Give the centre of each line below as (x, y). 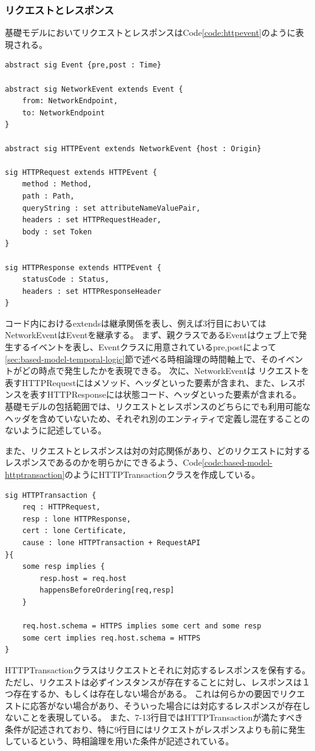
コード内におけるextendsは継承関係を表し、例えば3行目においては (136, 323)
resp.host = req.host (83, 578)
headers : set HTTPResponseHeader (92, 291)
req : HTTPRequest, (61, 507)
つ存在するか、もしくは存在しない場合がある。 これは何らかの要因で (142, 694)
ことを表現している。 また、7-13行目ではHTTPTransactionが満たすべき (162, 717)
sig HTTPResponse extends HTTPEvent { (83, 267)
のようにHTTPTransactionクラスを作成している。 (162, 474)
